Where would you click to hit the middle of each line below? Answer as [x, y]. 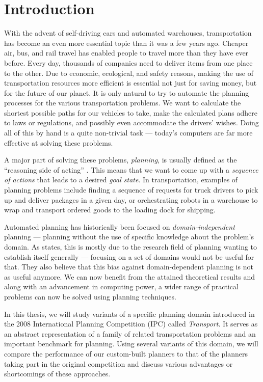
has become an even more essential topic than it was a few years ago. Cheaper [126, 43]
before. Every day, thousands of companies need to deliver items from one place [128, 62]
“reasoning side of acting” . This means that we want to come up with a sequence [131, 169]
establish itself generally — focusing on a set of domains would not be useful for [129, 256]
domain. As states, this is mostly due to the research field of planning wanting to [131, 247]
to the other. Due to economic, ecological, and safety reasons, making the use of [129, 73]
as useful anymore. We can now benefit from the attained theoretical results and [130, 276]
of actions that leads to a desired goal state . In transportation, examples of [121, 180]
